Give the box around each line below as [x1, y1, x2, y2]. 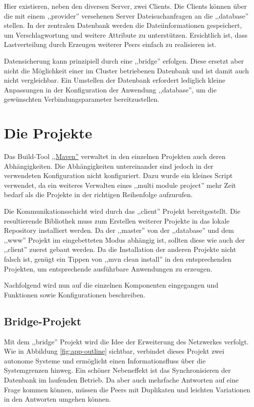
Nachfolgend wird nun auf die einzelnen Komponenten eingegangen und [4, 280, 218, 290]
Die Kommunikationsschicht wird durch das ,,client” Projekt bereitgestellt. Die [4, 206, 240, 216]
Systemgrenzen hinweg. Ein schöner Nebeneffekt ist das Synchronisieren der [4, 365, 231, 375]
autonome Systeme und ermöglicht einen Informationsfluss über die [4, 355, 206, 365]
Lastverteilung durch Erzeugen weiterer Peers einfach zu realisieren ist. [4, 39, 217, 49]
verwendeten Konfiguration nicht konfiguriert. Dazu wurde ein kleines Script [4, 170, 233, 181]
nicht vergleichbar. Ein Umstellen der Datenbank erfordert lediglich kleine [4, 75, 226, 85]
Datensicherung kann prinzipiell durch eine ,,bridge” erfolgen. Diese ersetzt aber [4, 55, 244, 66]
